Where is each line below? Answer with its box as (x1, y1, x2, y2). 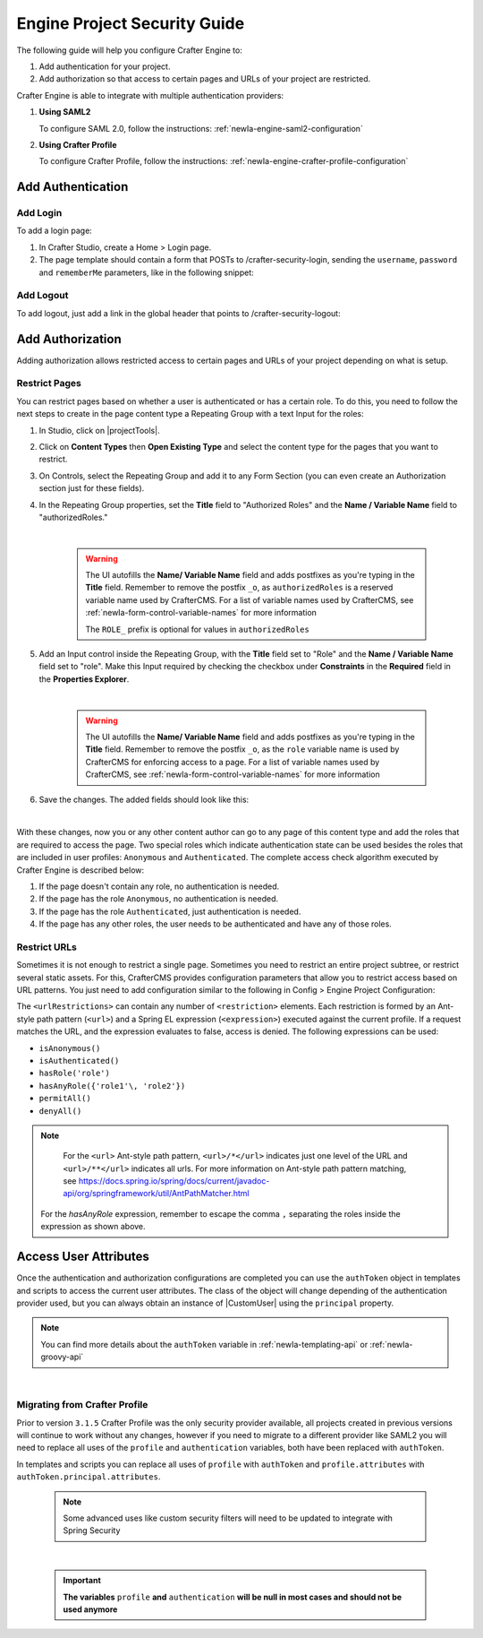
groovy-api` (40, 1351, 84, 1362)
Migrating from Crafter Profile (16, 1399, 148, 1411)
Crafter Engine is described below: (16, 865, 145, 875)
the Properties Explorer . (38, 673, 130, 685)
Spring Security (63, 1525, 121, 1536)
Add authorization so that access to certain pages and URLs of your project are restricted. (38, 73, 371, 84)
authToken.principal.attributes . (16, 1471, 161, 1482)
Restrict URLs (16, 941, 78, 953)
